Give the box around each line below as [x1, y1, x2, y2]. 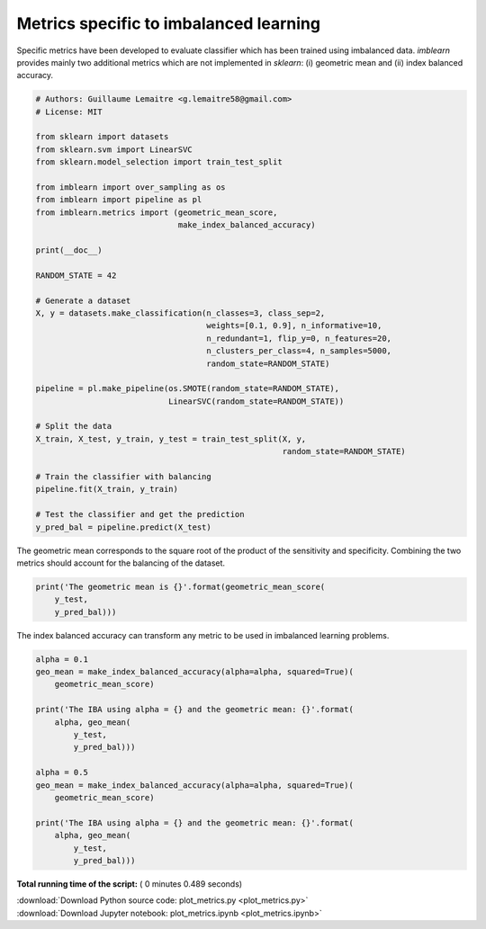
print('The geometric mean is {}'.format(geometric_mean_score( [35, 581, 326, 592]
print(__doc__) [35, 246, 103, 255]
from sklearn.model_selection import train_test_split [35, 157, 283, 167]
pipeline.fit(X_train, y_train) [35, 484, 179, 495]
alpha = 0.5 [35, 767, 89, 778]
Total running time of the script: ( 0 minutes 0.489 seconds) [16, 878, 243, 889]
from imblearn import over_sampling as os [35, 183, 226, 192]
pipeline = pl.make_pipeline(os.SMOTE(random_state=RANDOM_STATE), [35, 383, 340, 394]
